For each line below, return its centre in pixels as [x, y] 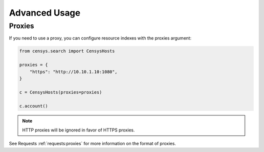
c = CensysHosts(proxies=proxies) [61, 92]
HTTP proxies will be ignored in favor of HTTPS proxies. [78, 130]
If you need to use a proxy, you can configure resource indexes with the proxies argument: [100, 38]
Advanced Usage [45, 13]
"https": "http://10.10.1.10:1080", [73, 72]
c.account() [34, 106]
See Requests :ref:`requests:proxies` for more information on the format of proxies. [92, 144]
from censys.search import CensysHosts [67, 51]
